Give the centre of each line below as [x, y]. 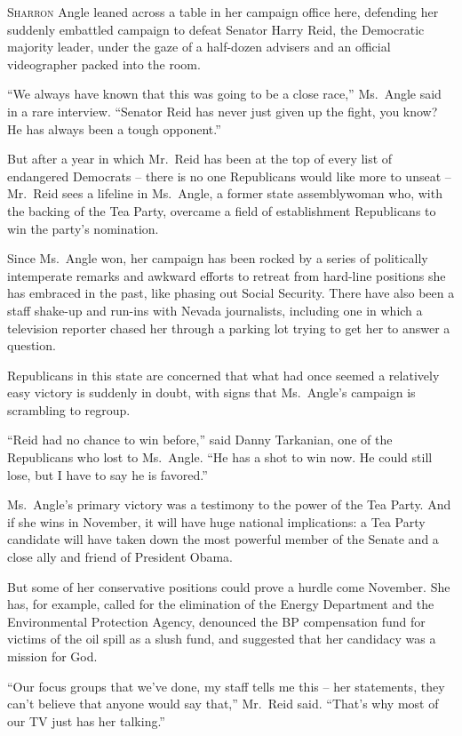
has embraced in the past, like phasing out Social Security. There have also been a [231, 293]
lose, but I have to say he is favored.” [108, 474]
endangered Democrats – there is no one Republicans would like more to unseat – [229, 176]
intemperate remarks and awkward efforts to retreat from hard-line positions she [227, 275]
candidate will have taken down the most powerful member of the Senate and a [223, 539]
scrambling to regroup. [69, 409]
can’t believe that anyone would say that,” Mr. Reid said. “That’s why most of [223, 704]
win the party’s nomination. [83, 228]
